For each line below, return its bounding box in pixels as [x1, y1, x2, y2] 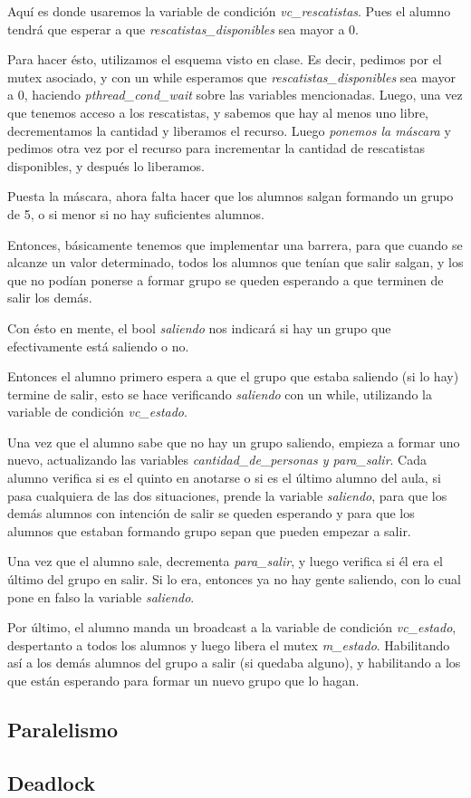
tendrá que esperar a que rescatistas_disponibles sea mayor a [7, 19, 345, 38]
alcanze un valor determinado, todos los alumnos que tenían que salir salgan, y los [7, 253, 464, 272]
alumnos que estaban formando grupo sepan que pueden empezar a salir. [7, 521, 411, 540]
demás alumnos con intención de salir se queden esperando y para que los [7, 504, 415, 523]
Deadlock [7, 768, 95, 796]
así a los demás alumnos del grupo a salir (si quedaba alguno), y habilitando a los [7, 653, 461, 672]
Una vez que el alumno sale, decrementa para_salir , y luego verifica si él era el [7, 552, 443, 571]
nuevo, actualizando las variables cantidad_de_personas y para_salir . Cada [7, 450, 428, 469]
